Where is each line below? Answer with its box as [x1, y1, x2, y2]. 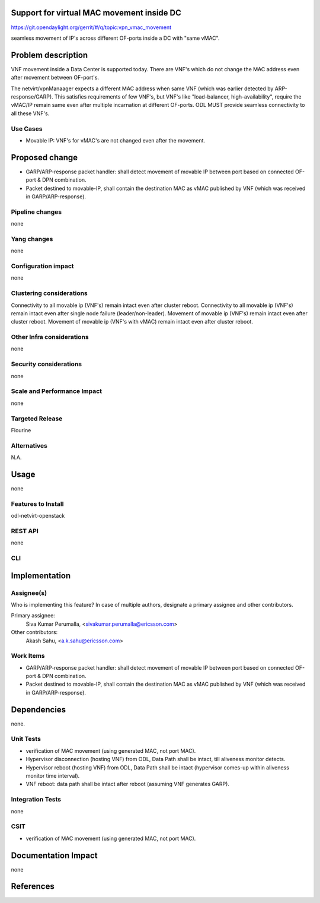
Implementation [11, 571, 71, 581]
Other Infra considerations [11, 333, 89, 341]
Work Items [11, 652, 45, 660]
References [11, 882, 55, 892]
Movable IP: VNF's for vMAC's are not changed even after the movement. [25, 137, 206, 144]
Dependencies [11, 704, 66, 715]
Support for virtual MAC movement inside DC [11, 8, 182, 18]
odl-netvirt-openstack [11, 512, 65, 519]
